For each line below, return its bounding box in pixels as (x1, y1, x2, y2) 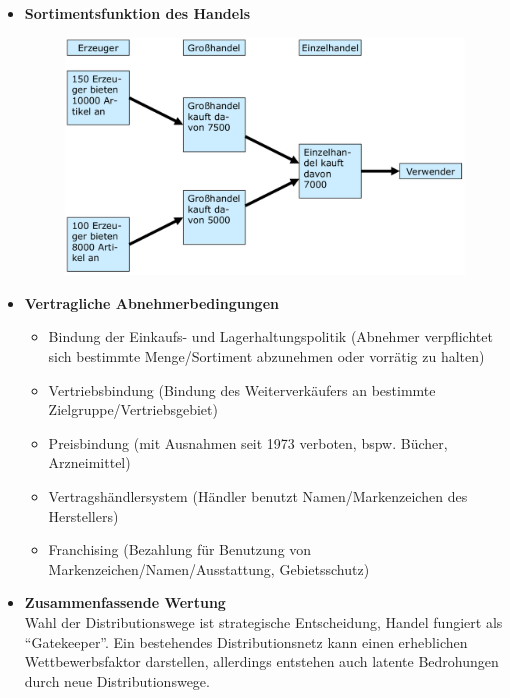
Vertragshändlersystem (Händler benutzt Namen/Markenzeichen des (48, 485, 468, 506)
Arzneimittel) (48, 452, 131, 473)
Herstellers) (48, 505, 119, 526)
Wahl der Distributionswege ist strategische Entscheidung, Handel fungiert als (24, 611, 503, 632)
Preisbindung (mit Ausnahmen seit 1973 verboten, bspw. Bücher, (48, 432, 448, 453)
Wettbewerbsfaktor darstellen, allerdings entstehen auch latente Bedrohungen (24, 651, 499, 672)
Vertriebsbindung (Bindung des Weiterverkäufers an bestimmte (48, 379, 436, 400)
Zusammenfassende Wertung (24, 592, 226, 613)
